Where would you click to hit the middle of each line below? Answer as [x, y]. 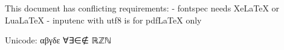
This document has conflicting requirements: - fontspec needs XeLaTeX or [142, 8]
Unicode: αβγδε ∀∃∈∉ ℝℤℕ [58, 40]
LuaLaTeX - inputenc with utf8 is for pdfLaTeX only [103, 20]
